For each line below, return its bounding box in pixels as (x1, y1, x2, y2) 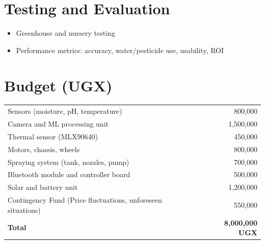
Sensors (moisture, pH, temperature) (8, 106, 122, 116)
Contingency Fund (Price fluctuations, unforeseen (8, 194, 162, 205)
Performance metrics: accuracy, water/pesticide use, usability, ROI (16, 44, 224, 55)
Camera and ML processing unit (8, 118, 109, 129)
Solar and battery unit (8, 182, 78, 192)
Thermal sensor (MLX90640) (8, 131, 98, 141)
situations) (8, 204, 41, 215)
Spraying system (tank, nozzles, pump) (8, 156, 129, 167)
